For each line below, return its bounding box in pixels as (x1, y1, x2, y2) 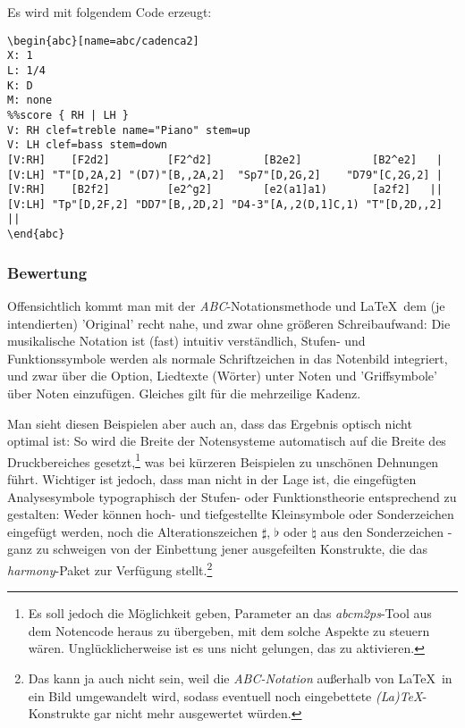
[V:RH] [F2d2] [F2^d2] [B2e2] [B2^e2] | (7, 153, 443, 166)
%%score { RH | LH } (7, 108, 130, 121)
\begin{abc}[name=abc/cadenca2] (7, 34, 199, 47)
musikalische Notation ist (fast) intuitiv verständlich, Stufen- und (7, 331, 366, 350)
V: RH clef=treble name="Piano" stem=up (7, 123, 251, 137)
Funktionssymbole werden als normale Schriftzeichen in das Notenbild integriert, (7, 348, 448, 367)
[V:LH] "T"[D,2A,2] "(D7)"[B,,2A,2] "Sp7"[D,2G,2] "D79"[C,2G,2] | (7, 168, 443, 181)
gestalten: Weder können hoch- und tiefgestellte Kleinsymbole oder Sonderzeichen (7, 505, 454, 523)
